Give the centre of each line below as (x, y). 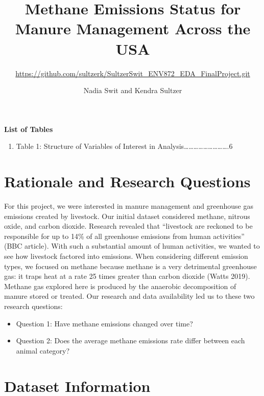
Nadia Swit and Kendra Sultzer (133, 90)
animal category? (43, 350)
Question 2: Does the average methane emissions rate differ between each (130, 340)
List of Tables (29, 129)
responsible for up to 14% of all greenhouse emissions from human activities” (124, 236)
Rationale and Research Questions (127, 181)
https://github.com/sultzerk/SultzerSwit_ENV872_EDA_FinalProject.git (133, 73)
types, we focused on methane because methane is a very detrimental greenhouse (130, 266)
